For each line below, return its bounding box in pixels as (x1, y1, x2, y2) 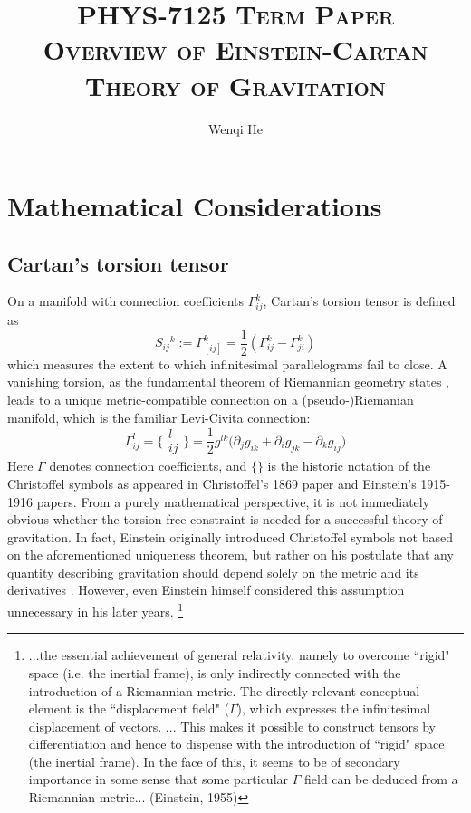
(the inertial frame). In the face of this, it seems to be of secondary (28, 751, 400, 770)
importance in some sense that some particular (28, 770, 289, 789)
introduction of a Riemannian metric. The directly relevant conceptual (28, 681, 420, 700)
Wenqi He (208, 119, 263, 138)
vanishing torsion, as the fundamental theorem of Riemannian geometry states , (7, 372, 449, 391)
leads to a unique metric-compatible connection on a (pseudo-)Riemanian (7, 390, 414, 409)
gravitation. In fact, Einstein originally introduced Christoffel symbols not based (7, 527, 453, 546)
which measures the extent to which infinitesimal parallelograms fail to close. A (7, 354, 447, 373)
